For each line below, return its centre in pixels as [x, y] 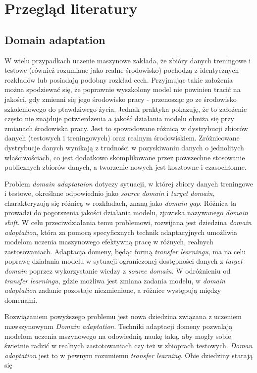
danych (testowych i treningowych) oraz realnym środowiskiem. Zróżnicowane [122, 138]
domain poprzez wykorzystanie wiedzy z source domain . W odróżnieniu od [118, 271]
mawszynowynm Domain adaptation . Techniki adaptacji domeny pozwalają [119, 326]
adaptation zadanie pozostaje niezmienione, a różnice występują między [113, 290]
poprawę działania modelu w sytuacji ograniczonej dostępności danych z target [124, 261]
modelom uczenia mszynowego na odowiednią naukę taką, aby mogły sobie [118, 336]
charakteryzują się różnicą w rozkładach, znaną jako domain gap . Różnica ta [121, 203]
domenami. [21, 300]
